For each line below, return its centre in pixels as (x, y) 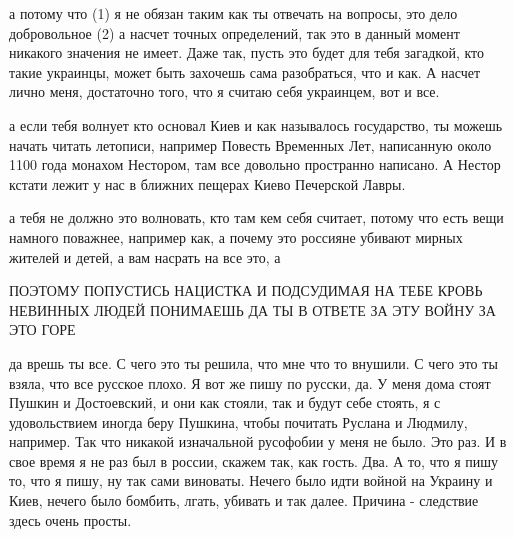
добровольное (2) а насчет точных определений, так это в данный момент (234, 32)
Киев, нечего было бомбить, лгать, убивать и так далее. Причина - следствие (244, 500)
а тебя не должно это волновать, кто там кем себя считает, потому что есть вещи (256, 217)
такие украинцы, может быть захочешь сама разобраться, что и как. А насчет (245, 71)
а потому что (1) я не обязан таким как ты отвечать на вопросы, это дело (233, 13)
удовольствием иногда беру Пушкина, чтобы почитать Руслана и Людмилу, (238, 421)
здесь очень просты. (70, 519)
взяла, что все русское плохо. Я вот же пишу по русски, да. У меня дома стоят (250, 382)
